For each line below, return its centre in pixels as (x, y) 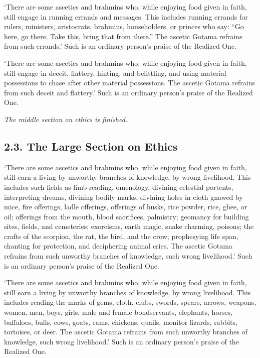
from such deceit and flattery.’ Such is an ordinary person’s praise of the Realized (128, 92)
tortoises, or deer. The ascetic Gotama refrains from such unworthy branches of (126, 332)
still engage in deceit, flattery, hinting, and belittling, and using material (115, 73)
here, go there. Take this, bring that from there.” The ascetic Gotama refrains (123, 36)
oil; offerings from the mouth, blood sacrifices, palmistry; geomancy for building (126, 216)
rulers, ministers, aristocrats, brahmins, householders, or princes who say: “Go (124, 26)
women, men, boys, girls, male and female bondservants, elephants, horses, (118, 312)
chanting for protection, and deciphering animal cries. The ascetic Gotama (118, 246)
